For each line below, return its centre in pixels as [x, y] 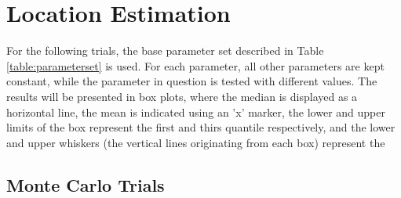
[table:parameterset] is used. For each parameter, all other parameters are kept [195, 65]
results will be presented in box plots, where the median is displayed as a [182, 96]
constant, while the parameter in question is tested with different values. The [192, 81]
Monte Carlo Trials [86, 184]
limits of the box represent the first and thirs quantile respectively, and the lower [201, 127]
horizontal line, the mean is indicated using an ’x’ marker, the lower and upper [196, 112]
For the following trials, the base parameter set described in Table [165, 50]
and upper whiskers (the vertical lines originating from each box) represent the [196, 142]
